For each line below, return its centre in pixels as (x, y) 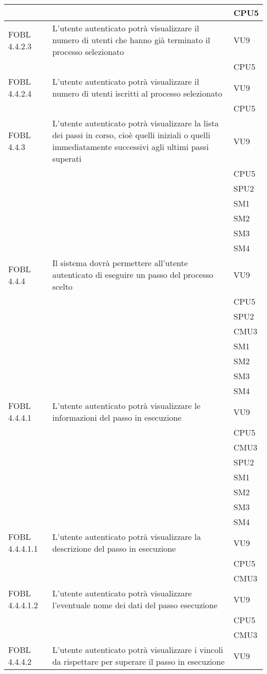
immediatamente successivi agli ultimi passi (130, 147)
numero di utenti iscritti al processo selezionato (137, 93)
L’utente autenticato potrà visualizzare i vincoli (138, 650)
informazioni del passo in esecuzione (117, 417)
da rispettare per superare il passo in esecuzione (138, 661)
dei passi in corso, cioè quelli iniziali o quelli (131, 135)
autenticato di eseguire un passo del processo (133, 275)
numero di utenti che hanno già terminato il (131, 40)
